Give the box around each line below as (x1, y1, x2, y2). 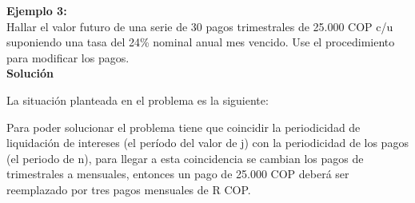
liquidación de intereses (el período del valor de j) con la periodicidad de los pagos (6, 134, 409, 151)
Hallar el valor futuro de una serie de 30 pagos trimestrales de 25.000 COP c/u (6, 18, 393, 34)
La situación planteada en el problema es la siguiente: (6, 91, 269, 108)
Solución (6, 65, 54, 82)
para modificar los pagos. (6, 49, 130, 66)
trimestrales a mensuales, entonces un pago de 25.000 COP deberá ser (6, 165, 349, 182)
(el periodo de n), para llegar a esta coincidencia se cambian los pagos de (6, 149, 364, 166)
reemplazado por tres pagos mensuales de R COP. (6, 181, 251, 197)
